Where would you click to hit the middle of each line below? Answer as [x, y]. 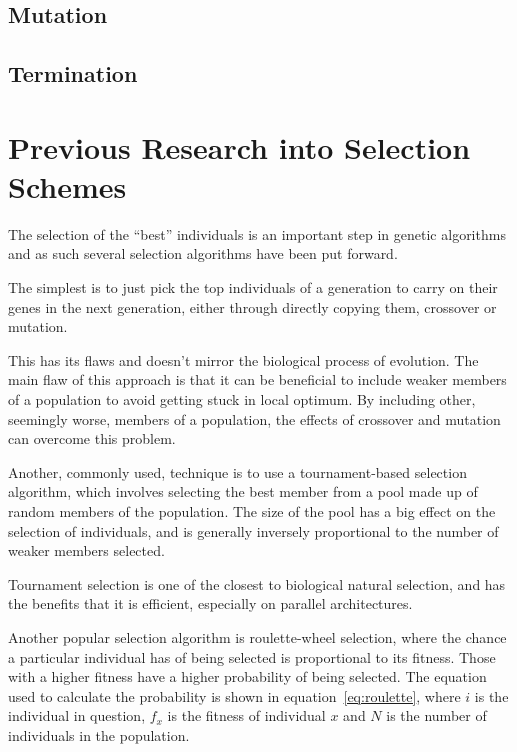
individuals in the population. [99, 734]
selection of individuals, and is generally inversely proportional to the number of [253, 530]
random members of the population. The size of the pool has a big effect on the [252, 511]
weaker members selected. [86, 550]
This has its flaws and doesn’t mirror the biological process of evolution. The [243, 359]
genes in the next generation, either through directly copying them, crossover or [252, 306]
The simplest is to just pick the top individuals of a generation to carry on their [253, 287]
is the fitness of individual [246, 715]
